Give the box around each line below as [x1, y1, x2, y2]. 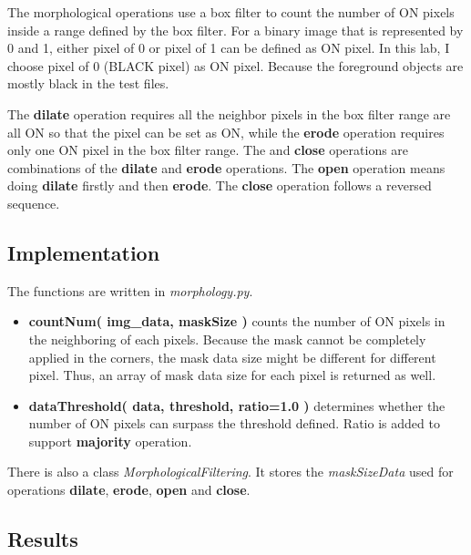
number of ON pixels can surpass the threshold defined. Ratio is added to [28, 414, 440, 433]
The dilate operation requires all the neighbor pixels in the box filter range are [7, 104, 451, 123]
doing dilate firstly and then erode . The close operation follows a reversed [7, 176, 432, 195]
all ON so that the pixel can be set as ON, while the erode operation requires [7, 122, 445, 141]
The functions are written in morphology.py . [7, 281, 253, 300]
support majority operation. [28, 431, 192, 450]
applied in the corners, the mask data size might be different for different [28, 347, 436, 366]
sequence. [7, 193, 60, 212]
